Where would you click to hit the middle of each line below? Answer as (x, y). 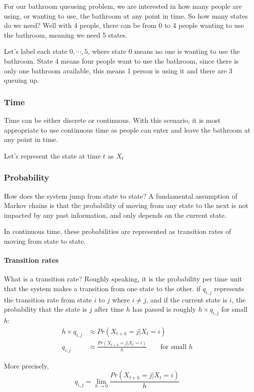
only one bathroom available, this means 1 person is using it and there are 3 (118, 70)
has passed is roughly (164, 309)
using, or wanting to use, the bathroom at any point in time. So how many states (126, 15)
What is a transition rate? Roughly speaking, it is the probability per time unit (123, 279)
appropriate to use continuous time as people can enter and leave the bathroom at (127, 129)
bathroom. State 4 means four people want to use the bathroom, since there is (121, 60)
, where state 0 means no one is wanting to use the (164, 51)
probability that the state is (46, 309)
